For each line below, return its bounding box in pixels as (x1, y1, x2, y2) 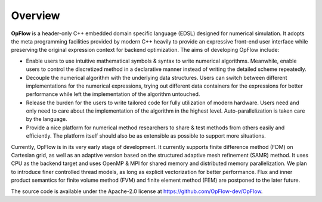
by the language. (26, 116, 68, 123)
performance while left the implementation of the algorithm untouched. (26, 91, 200, 98)
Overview (11, 9, 60, 22)
